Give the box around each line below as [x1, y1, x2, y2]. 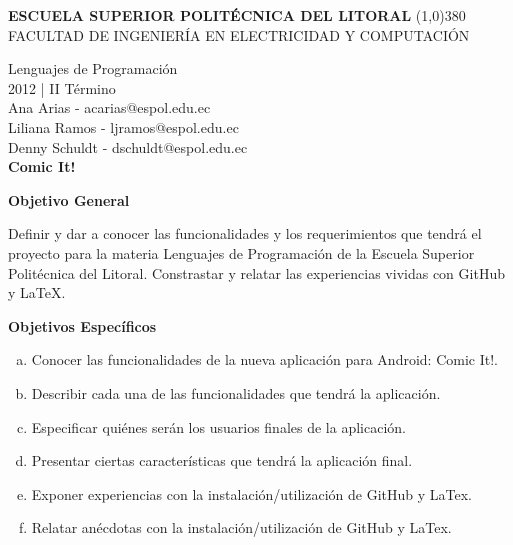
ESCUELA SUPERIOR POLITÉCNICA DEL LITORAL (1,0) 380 [8, 5, 466, 25]
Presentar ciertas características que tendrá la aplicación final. [31, 450, 413, 471]
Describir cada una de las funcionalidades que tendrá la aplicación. [31, 382, 441, 403]
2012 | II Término [8, 77, 116, 98]
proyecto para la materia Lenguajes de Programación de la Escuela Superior [8, 242, 475, 263]
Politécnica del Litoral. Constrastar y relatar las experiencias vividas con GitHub [8, 262, 505, 283]
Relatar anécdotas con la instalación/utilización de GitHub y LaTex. [31, 517, 452, 538]
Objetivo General [8, 189, 130, 210]
